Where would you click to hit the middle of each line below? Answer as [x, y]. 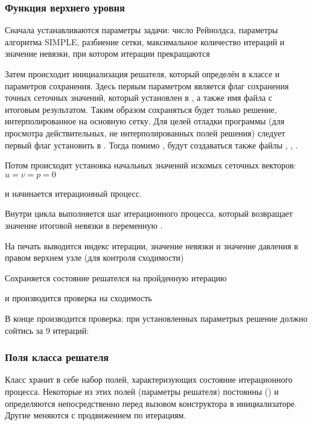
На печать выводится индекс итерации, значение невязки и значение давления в [151, 245]
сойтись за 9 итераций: [47, 330]
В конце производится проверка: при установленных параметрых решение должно [156, 318]
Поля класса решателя [57, 357]
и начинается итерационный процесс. [73, 193]
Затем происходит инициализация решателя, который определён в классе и [142, 74]
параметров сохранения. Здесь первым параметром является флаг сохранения [147, 85]
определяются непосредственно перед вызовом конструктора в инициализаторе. [151, 403]
